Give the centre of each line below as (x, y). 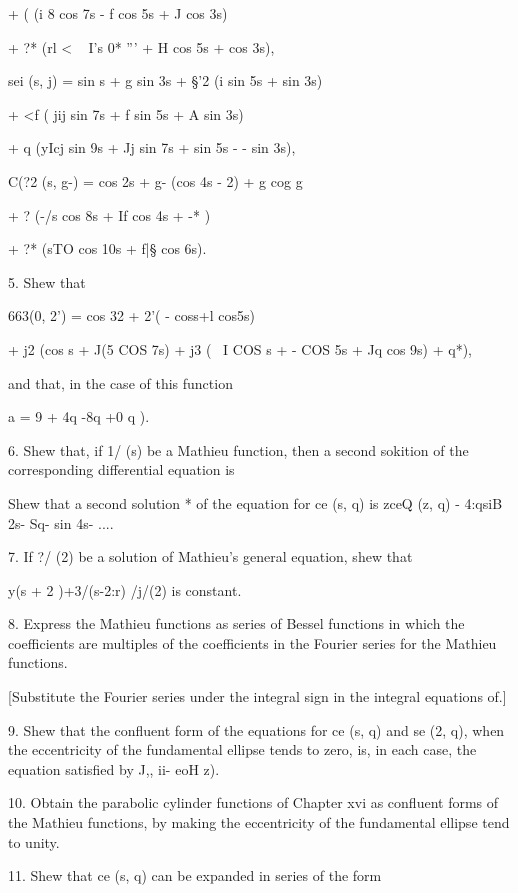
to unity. (34, 841)
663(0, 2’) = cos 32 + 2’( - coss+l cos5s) (131, 315)
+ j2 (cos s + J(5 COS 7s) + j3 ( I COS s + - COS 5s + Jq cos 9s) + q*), (240, 348)
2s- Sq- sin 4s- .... (61, 522)
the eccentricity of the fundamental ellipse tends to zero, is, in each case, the (242, 749)
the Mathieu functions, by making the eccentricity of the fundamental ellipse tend (259, 822)
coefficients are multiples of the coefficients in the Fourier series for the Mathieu (252, 642)
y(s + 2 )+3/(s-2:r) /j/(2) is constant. (125, 589)
